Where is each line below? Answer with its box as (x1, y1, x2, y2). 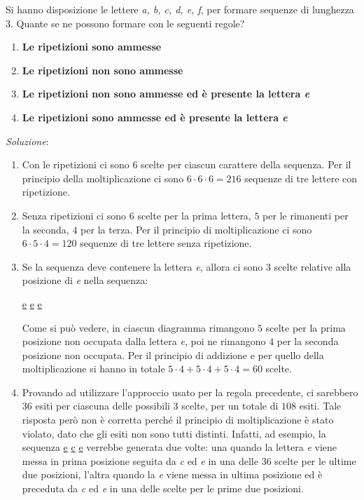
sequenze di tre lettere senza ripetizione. (80, 236, 252, 250)
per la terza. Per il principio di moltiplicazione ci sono (80, 222, 312, 236)
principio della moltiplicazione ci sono (22, 170, 184, 185)
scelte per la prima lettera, (137, 208, 251, 222)
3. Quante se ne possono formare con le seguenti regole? (6, 15, 245, 30)
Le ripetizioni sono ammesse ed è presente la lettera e (22, 109, 288, 124)
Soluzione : (6, 133, 49, 148)
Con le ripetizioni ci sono (22, 157, 129, 172)
